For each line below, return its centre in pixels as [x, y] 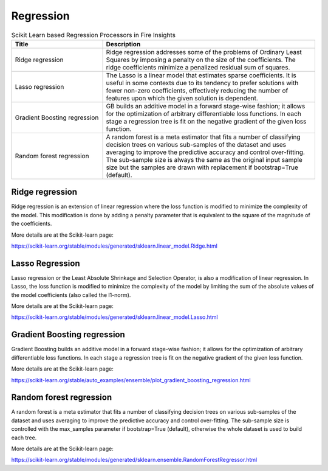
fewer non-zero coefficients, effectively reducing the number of [197, 90]
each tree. [24, 438]
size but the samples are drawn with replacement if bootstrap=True [202, 167]
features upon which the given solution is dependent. [182, 98]
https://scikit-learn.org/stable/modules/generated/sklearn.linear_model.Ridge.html [114, 246]
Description [123, 44]
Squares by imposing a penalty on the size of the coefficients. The [201, 60]
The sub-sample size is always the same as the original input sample [204, 159]
